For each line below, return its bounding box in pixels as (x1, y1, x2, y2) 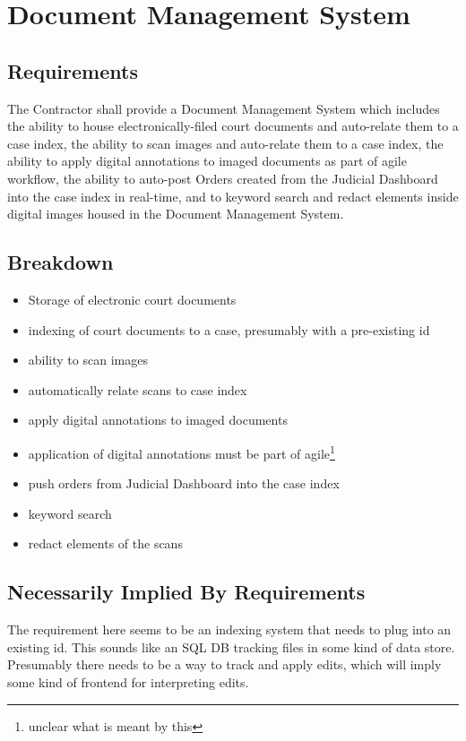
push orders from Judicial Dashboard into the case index (28, 474, 340, 493)
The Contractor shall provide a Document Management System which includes (7, 99, 440, 117)
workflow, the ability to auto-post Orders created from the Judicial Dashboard (7, 168, 438, 187)
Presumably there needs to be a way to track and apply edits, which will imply (7, 655, 442, 674)
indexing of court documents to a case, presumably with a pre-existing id (28, 320, 430, 339)
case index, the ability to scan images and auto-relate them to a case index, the (7, 134, 444, 152)
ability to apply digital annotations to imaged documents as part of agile (7, 151, 407, 170)
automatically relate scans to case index (28, 380, 247, 399)
